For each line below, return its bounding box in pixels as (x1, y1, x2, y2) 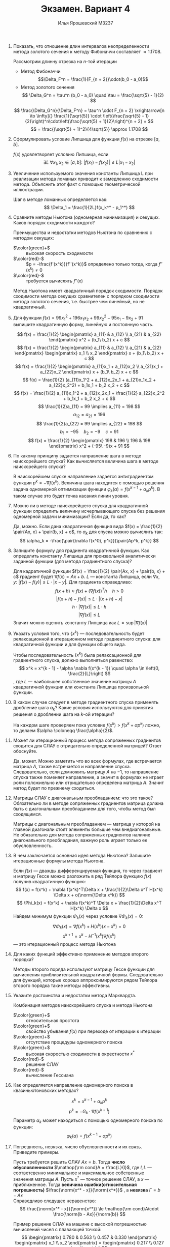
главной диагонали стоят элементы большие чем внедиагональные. (13, 826, 162, 832)
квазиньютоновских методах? (13, 1087, 79, 1094)
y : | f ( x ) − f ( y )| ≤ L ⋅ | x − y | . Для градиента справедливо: (13, 579, 132, 585)
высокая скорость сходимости (25, 250, 93, 256)
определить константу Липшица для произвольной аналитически (13, 553, 156, 559)
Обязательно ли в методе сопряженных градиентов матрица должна (13, 800, 164, 806)
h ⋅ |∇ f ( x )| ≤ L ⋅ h (72, 604, 107, 610)
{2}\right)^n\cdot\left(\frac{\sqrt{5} (25, 118, 98, 124)
